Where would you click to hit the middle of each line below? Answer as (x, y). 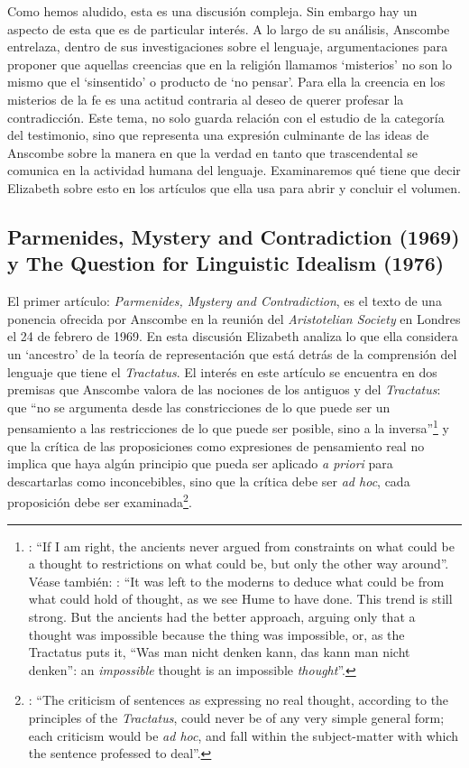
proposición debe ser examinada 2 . (100, 500)
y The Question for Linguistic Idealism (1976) (226, 263)
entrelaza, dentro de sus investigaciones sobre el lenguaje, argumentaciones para (228, 46)
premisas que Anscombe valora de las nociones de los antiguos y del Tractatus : (224, 389)
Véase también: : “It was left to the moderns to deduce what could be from (236, 581)
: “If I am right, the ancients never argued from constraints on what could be (241, 546)
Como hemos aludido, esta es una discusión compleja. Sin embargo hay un (212, 11)
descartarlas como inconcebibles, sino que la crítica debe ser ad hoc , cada (209, 481)
